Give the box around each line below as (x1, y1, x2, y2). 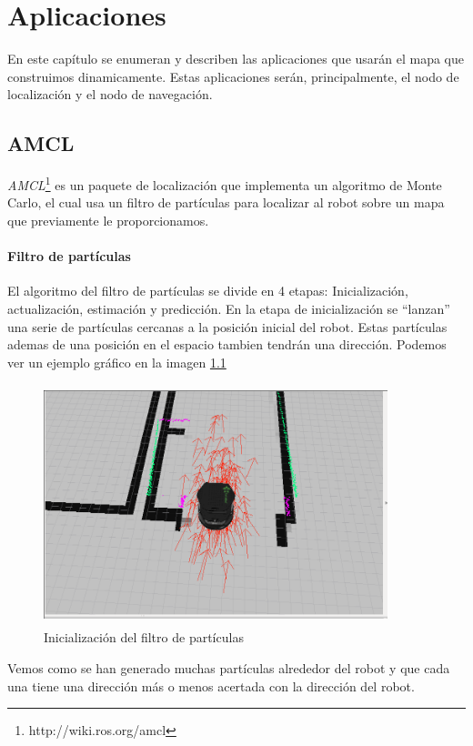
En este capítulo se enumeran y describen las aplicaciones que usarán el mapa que (7, 49, 465, 68)
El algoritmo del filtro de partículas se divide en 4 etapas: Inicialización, (7, 281, 408, 300)
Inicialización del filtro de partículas (44, 628, 244, 647)
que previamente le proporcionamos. (7, 210, 209, 229)
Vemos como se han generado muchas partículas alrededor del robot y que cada (7, 659, 450, 678)
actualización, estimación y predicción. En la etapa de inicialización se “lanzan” (7, 298, 450, 318)
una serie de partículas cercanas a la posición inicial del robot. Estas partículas (7, 317, 448, 336)
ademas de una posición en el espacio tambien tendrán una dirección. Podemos (7, 335, 447, 354)
